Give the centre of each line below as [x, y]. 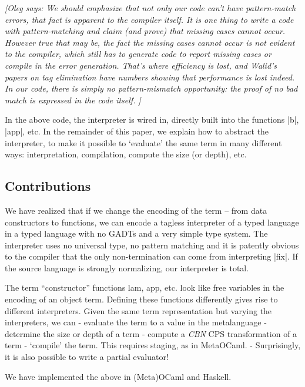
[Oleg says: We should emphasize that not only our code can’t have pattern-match [150, 8]
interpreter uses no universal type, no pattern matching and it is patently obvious [152, 245]
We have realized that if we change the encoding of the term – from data [136, 210]
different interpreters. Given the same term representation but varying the [138, 310]
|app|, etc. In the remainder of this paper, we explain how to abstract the [137, 131]
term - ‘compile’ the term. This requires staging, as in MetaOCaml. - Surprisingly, [153, 345]
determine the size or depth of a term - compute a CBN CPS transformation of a [151, 333]
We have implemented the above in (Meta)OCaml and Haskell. [118, 376]
